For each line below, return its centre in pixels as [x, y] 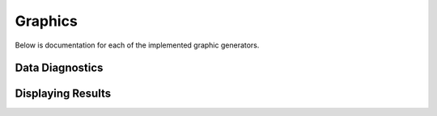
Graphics [47, 21]
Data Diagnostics [59, 68]
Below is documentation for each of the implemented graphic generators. [137, 45]
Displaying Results [63, 94]
